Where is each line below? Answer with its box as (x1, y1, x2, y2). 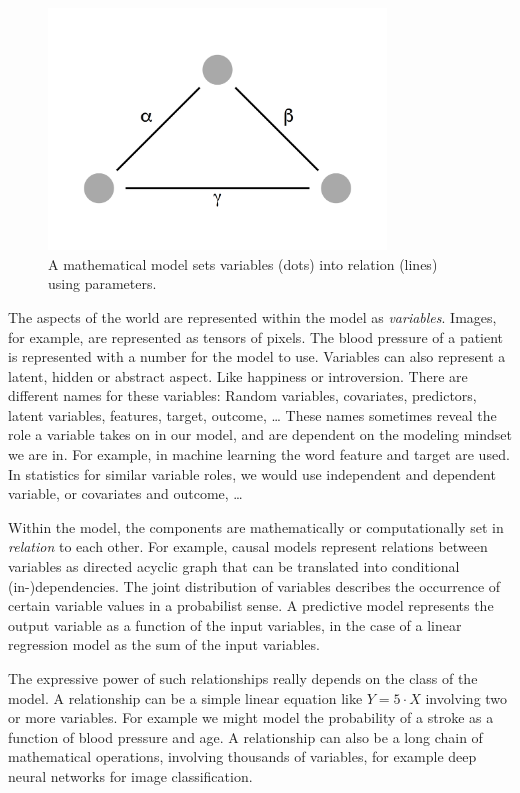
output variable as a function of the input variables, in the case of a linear (8, 614, 462, 635)
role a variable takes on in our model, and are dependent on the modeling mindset (8, 424, 512, 445)
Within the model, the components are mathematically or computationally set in (8, 516, 504, 537)
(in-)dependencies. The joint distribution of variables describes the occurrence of (8, 575, 501, 596)
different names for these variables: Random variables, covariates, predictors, (8, 385, 477, 406)
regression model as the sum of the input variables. (8, 634, 320, 655)
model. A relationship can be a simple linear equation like (8, 687, 363, 708)
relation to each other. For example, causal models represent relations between (8, 536, 488, 557)
